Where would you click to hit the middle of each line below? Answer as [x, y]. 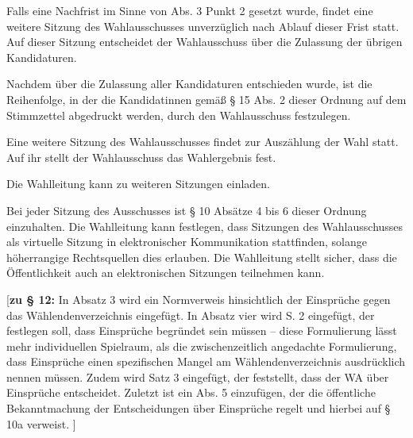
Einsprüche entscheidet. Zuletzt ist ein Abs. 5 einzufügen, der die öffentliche [191, 392]
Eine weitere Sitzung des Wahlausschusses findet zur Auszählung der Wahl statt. [203, 142]
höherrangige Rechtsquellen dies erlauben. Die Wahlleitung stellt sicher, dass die [202, 257]
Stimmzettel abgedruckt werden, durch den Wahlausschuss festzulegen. [179, 115]
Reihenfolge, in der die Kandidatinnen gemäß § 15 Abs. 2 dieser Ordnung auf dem [206, 99]
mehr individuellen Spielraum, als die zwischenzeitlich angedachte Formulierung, [202, 346]
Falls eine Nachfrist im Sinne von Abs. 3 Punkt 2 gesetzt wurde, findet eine [190, 10]
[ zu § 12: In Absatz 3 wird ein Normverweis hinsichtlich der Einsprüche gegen [199, 299]
